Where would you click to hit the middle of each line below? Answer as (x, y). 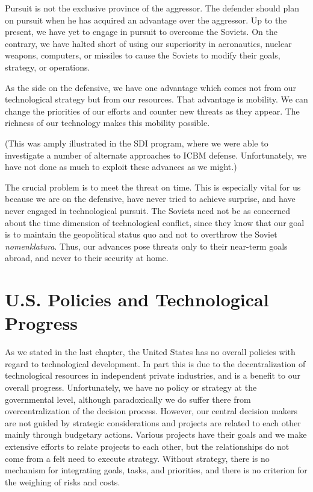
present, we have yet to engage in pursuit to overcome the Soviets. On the (141, 32)
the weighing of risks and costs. (63, 481)
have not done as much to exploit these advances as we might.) (121, 167)
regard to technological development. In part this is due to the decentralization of (155, 363)
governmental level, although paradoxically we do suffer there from (128, 399)
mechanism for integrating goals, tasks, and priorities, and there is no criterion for (156, 470)
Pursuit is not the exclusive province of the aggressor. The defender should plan (152, 8)
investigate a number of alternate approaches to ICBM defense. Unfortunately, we (156, 155)
